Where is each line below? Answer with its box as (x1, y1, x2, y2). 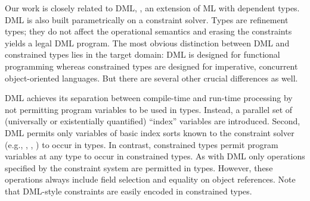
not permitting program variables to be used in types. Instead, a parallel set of (5, 103, 293, 115)
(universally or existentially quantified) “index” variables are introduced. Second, (5, 115, 300, 127)
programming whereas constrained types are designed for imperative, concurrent (5, 59, 298, 72)
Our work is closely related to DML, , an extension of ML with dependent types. (5, 2, 300, 14)
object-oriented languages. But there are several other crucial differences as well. (5, 71, 298, 84)
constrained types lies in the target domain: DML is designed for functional (5, 48, 280, 61)
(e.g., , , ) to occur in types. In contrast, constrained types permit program (5, 138, 278, 150)
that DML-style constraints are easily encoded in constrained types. (5, 184, 252, 197)
